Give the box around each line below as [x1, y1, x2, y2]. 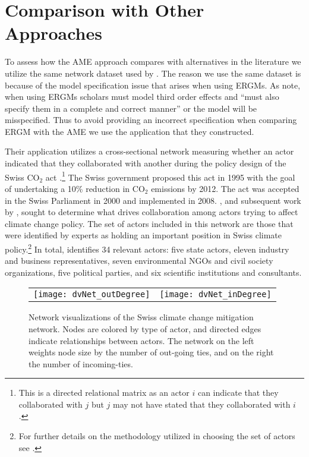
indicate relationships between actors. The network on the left [29, 334, 254, 346]
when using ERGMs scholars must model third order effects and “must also [5, 90, 279, 103]
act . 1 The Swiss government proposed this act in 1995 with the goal [45, 169, 295, 183]
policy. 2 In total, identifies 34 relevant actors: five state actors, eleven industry [5, 241, 289, 255]
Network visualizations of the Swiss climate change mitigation [29, 311, 254, 323]
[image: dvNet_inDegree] [159, 289, 272, 300]
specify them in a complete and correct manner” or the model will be [5, 102, 257, 114]
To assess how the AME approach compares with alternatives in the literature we [5, 55, 301, 68]
